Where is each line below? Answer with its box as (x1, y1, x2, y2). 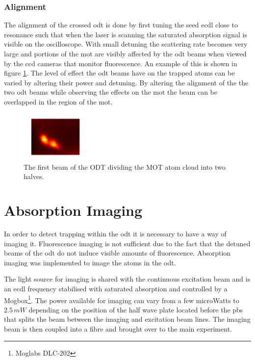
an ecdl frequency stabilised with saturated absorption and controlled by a (4, 283, 228, 293)
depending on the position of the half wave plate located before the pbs (28, 304, 243, 314)
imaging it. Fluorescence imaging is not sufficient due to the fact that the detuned (4, 238, 251, 248)
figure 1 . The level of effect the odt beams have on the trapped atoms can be (4, 68, 235, 78)
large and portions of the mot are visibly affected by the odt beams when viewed (4, 49, 247, 58)
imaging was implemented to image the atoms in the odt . (4, 257, 176, 267)
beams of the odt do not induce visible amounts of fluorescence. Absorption (4, 248, 231, 258)
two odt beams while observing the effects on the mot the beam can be (4, 87, 217, 97)
